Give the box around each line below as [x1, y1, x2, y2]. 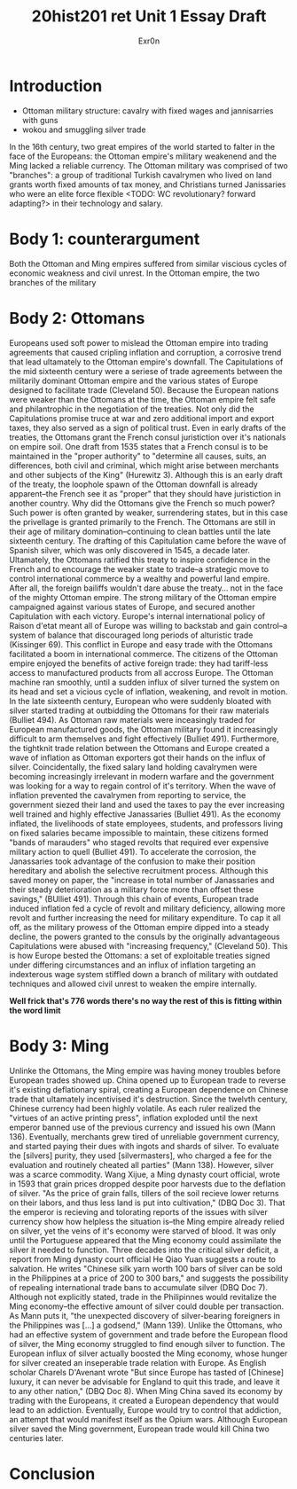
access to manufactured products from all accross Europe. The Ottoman [9, 667, 274, 678]
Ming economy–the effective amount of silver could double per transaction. [9, 1301, 285, 1312]
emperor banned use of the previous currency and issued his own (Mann [9, 1122, 277, 1132]
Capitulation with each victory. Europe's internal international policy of [9, 610, 266, 622]
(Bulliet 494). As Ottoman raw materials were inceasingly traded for [9, 714, 255, 725]
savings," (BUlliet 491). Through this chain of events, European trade [9, 893, 259, 904]
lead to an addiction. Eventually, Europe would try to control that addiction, [9, 1404, 282, 1415]
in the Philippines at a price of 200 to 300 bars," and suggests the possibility [9, 1273, 289, 1283]
